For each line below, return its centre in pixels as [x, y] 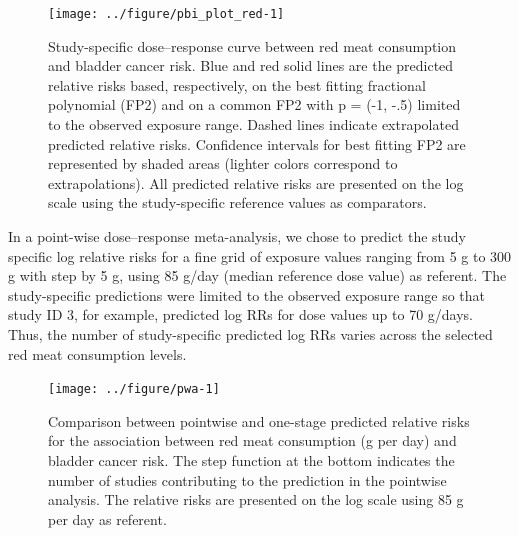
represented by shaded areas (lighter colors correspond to [223, 163]
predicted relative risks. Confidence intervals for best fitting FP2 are [257, 143]
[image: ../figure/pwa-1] [134, 389]
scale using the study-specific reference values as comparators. [237, 202]
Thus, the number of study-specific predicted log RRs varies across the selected [250, 333]
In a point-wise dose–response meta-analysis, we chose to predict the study [237, 236]
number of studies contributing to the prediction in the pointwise [247, 479]
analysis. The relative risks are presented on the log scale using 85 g [256, 499]
